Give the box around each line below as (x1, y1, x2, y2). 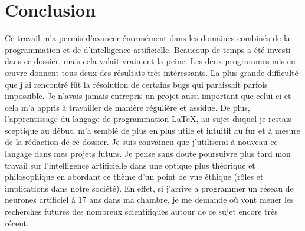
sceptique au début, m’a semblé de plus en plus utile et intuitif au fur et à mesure (5, 124, 300, 136)
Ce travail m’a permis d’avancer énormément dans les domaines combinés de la (5, 32, 290, 44)
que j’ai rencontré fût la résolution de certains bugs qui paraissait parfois (5, 78, 268, 90)
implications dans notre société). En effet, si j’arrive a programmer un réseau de (5, 181, 294, 194)
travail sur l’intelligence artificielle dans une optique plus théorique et (5, 159, 255, 171)
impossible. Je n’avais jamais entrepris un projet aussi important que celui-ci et (5, 90, 291, 102)
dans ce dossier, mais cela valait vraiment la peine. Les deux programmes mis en (5, 55, 296, 67)
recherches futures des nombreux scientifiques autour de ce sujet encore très (5, 205, 278, 217)
